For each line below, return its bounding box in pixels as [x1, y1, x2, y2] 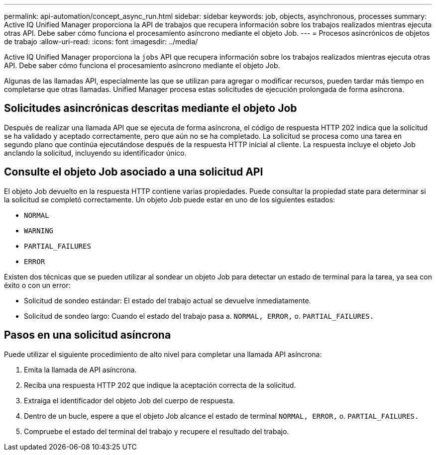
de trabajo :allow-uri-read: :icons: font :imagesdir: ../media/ [4, 37, 198, 46]
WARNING [24, 226, 54, 235]
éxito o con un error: [4, 280, 71, 289]
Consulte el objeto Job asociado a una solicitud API [4, 166, 263, 179]
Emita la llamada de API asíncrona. [24, 365, 137, 374]
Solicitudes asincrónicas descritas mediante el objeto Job [4, 102, 297, 115]
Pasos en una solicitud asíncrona [4, 329, 171, 342]
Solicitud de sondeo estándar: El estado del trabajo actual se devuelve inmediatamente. [24, 296, 311, 305]
